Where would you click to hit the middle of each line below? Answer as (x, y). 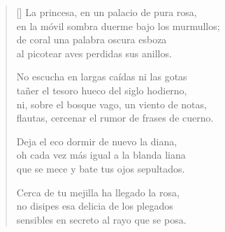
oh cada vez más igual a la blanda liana (101, 155)
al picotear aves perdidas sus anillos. (94, 53)
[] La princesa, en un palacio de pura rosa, (107, 12)
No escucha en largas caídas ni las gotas (102, 77)
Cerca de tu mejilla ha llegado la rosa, (98, 192)
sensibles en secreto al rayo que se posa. (101, 219)
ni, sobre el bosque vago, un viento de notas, (111, 104)
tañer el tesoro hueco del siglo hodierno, (102, 90)
